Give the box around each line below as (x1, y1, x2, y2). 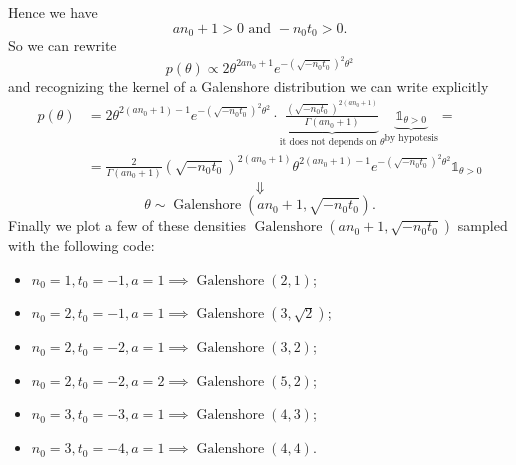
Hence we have (8, 2, 98, 22)
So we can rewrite (8, 35, 117, 56)
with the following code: (8, 235, 155, 256)
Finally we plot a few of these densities (8, 215, 247, 236)
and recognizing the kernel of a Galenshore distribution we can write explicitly (8, 75, 489, 96)
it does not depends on (279, 137, 377, 148)
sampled (457, 215, 508, 236)
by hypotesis (384, 133, 438, 144)
